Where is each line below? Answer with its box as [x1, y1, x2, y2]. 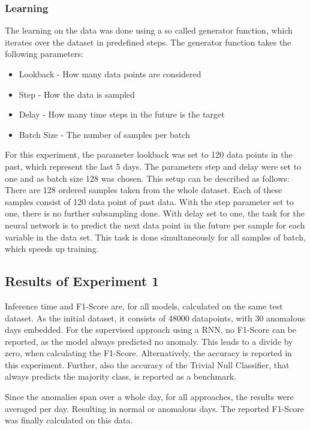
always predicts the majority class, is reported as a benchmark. [5, 370, 237, 383]
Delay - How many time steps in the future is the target [19, 108, 225, 121]
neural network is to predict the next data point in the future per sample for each [5, 218, 305, 231]
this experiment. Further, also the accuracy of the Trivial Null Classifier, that [5, 358, 290, 371]
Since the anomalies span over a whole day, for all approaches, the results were [5, 390, 294, 403]
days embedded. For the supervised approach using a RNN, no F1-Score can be [5, 323, 296, 336]
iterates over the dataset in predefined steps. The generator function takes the [5, 35, 291, 48]
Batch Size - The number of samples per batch [19, 128, 190, 140]
